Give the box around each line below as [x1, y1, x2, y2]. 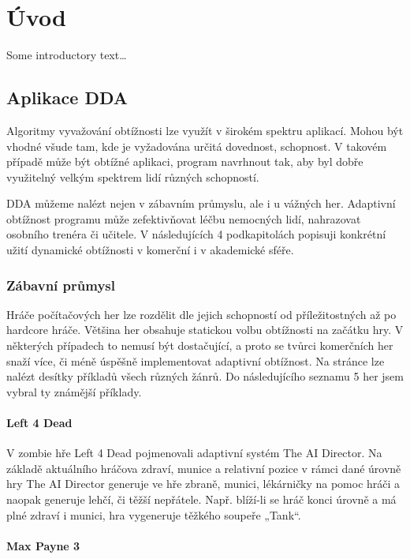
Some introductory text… [6, 47, 127, 63]
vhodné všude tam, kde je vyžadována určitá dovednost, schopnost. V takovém [6, 137, 387, 154]
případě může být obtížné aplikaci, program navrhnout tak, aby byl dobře [6, 153, 363, 170]
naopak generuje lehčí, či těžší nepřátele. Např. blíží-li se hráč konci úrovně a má [6, 491, 397, 508]
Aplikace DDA [6, 85, 129, 110]
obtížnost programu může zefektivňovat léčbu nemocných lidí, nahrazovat [6, 210, 361, 227]
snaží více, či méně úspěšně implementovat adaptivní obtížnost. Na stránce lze [6, 352, 385, 369]
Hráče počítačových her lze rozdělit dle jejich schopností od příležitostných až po [6, 306, 397, 322]
